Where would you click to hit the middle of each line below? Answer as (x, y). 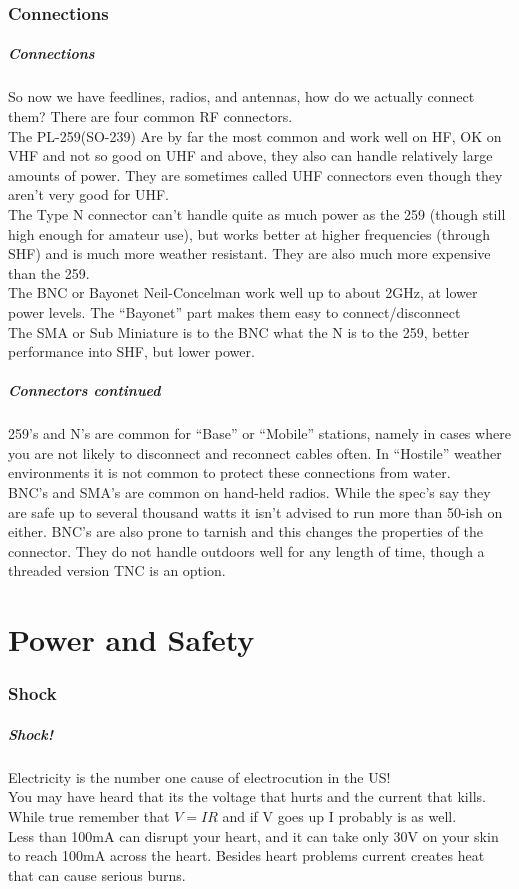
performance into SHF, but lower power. (131, 351)
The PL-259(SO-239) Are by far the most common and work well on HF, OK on (255, 135)
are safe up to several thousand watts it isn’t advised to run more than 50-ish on (255, 511)
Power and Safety (131, 639)
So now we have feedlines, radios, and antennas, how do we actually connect (241, 96)
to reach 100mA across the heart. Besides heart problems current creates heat (246, 855)
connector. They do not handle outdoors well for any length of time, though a (246, 550)
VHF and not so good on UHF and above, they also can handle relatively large (250, 155)
